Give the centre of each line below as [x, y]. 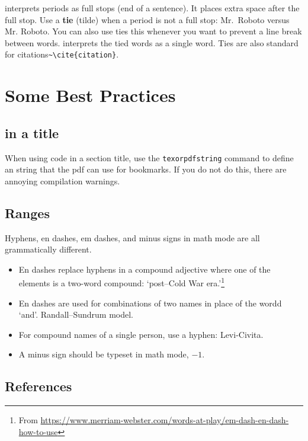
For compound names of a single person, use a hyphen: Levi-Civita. [141, 334]
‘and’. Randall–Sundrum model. [76, 314]
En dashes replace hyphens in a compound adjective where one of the [145, 269]
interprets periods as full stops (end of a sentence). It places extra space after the [152, 8]
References [38, 386]
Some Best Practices [90, 95]
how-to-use [38, 431]
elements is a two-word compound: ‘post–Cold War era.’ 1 [122, 282]
